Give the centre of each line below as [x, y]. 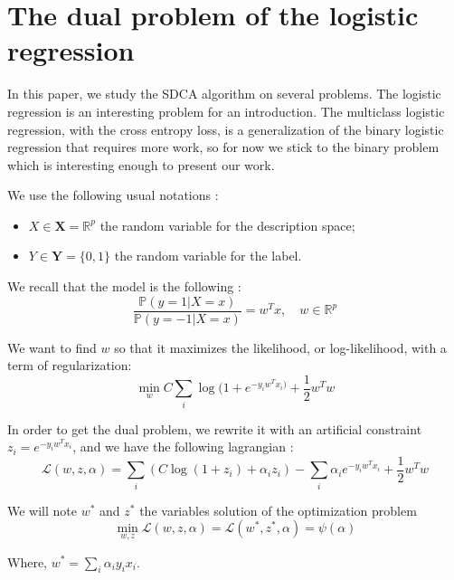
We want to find [52, 347]
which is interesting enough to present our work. [141, 164]
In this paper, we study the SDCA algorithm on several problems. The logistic [224, 94]
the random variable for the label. [208, 256]
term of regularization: [70, 365]
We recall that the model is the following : [124, 286]
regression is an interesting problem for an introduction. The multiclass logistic [226, 111]
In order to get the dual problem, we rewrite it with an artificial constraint [215, 428]
